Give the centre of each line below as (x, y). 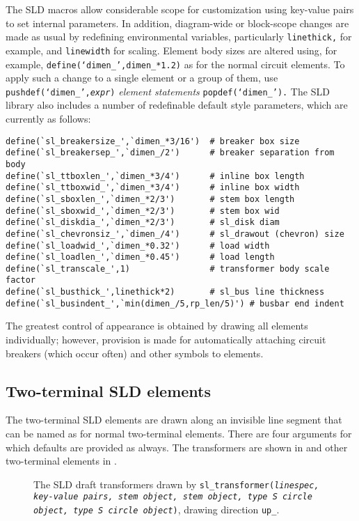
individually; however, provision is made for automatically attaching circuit (166, 340)
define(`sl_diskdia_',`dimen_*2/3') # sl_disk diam (143, 223)
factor (21, 280)
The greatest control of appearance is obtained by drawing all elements (157, 326)
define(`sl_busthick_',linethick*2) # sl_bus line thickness (165, 292)
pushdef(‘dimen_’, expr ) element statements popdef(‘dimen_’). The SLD (168, 91)
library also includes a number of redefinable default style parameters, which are (177, 105)
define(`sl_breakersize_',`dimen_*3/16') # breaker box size (153, 141)
